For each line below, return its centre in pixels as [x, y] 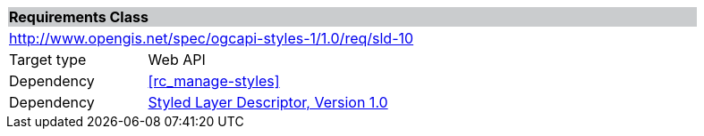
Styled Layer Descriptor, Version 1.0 [268, 102]
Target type [48, 60]
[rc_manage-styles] [214, 81]
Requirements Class [79, 17]
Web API [177, 60]
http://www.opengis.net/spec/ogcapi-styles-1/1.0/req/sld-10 [212, 38]
